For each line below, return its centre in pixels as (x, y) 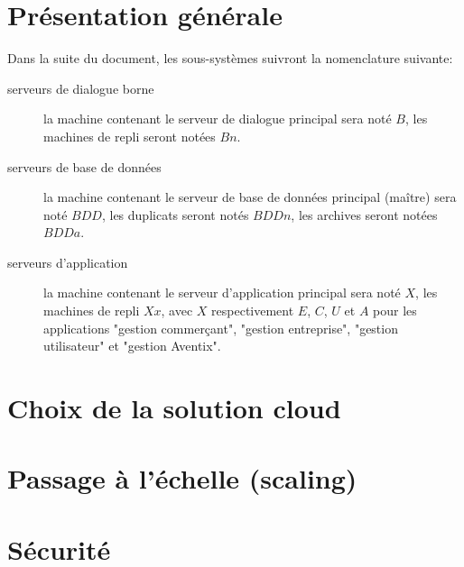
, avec (177, 311)
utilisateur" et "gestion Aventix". (132, 346)
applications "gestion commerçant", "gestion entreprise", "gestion (221, 328)
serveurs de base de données (84, 166)
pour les (395, 311)
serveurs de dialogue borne (81, 88)
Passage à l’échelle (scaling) (182, 478)
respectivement (253, 311)
